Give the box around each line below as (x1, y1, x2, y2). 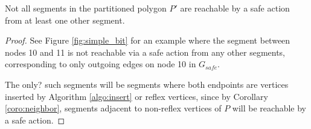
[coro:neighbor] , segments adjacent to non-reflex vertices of (5, 102, 222, 114)
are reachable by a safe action (180, 2, 290, 14)
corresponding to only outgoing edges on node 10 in (5, 58, 196, 70)
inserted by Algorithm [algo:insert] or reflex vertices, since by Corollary (5, 90, 268, 102)
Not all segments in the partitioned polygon (5, 2, 167, 14)
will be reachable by (232, 102, 307, 114)
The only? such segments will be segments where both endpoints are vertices (5, 78, 289, 90)
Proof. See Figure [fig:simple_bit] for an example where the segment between (5, 34, 290, 47)
